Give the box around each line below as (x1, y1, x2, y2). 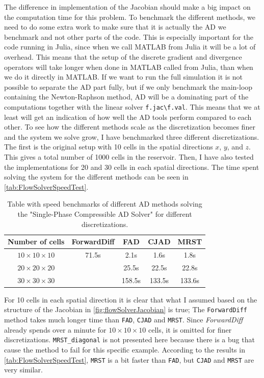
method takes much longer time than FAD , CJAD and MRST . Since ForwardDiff (4, 314, 243, 324)
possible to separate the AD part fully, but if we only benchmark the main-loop (4, 81, 253, 92)
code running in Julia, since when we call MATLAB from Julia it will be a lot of (4, 41, 256, 52)
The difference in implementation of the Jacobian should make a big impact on (4, 2, 251, 12)
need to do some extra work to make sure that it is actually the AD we (4, 21, 226, 32)
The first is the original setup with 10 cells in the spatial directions (4, 141, 213, 152)
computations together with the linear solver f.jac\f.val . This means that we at (4, 101, 260, 112)
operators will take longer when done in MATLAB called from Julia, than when (4, 61, 253, 72)
